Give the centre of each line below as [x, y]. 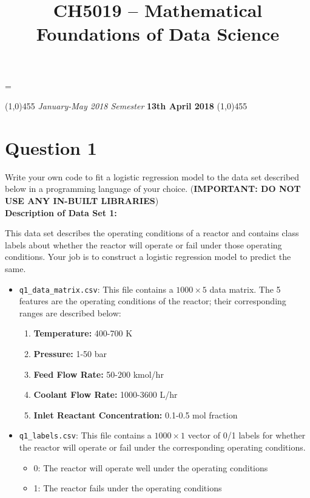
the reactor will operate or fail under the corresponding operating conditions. [162, 447]
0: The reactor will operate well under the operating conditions [151, 467]
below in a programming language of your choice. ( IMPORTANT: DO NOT [153, 189]
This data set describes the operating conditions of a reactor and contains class [152, 233]
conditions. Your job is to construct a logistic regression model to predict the [148, 257]
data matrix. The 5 [245, 289]
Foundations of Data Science [158, 34]
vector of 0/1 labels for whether [247, 435]
